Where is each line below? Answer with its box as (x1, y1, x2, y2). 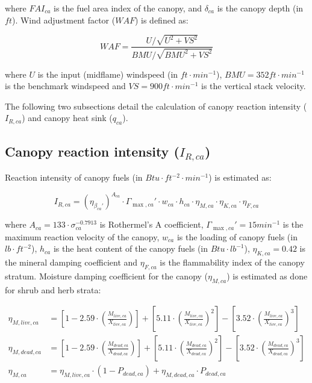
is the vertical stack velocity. (201, 79, 306, 92)
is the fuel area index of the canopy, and (54, 2, 202, 14)
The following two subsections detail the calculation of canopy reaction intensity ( (5, 99, 307, 112)
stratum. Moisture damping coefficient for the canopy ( (5, 269, 208, 282)
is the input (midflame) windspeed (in (37, 67, 178, 80)
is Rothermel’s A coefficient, (99, 218, 204, 231)
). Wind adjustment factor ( (11, 13, 116, 26)
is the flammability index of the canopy (160, 256, 305, 269)
